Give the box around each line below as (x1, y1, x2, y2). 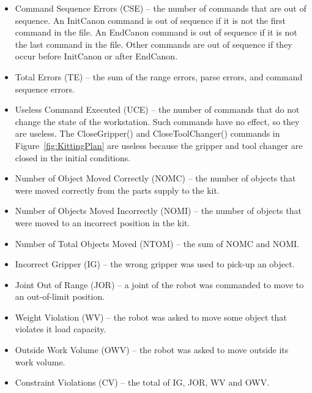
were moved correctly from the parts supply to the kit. (15, 183, 220, 196)
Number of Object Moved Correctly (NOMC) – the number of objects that (15, 172, 296, 185)
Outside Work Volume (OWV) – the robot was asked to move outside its (15, 343, 289, 356)
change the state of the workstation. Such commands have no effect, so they (15, 115, 300, 128)
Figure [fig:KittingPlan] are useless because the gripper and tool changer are (15, 139, 303, 151)
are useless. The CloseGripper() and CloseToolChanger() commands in (15, 127, 280, 140)
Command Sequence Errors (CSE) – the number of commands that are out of (15, 2, 306, 14)
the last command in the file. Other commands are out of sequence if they (15, 37, 292, 50)
